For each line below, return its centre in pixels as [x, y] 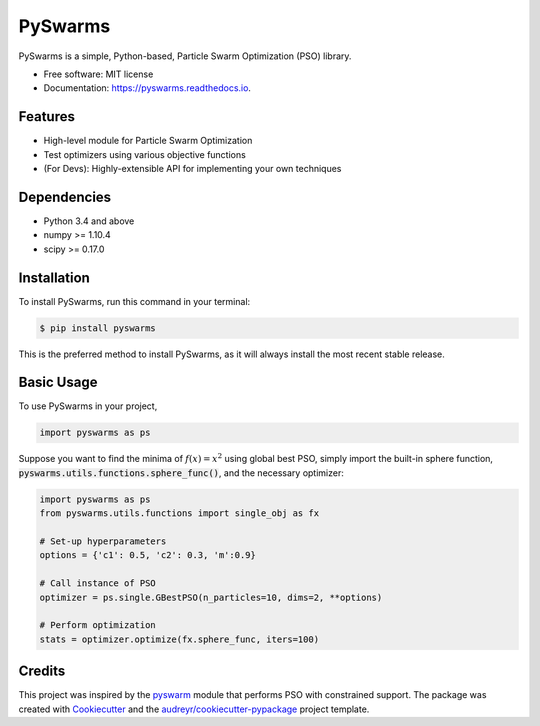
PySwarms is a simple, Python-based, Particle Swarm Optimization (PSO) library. [185, 56]
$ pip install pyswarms [98, 328]
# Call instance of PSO [98, 583]
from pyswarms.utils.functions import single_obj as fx [179, 513]
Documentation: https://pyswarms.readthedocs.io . [147, 88]
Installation [54, 277]
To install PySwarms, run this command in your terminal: [134, 301]
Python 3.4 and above [89, 221]
